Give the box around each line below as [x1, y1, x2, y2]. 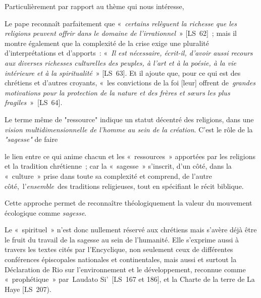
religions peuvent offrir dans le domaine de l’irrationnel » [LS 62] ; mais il [5, 28, 237, 38]
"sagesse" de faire [5, 134, 58, 144]
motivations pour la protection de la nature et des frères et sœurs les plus [5, 87, 230, 97]
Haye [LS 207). [5, 283, 51, 294]
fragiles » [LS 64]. [5, 97, 63, 108]
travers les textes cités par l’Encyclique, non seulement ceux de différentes [5, 244, 233, 255]
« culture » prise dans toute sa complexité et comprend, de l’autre [5, 170, 212, 181]
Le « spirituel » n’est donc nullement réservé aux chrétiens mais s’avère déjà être [5, 224, 257, 235]
